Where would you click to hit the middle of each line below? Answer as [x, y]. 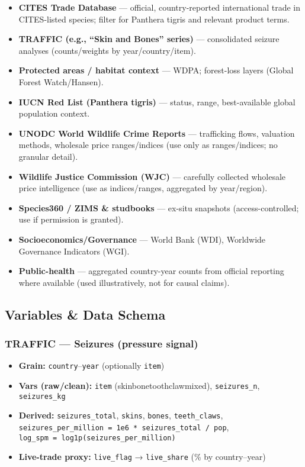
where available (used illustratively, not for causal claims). [124, 282]
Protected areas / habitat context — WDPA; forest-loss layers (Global [156, 70]
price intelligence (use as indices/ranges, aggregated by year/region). [143, 188]
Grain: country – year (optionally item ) [91, 365]
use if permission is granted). [71, 219]
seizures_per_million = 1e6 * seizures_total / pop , [124, 426]
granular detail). [48, 156]
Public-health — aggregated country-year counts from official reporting [151, 271]
